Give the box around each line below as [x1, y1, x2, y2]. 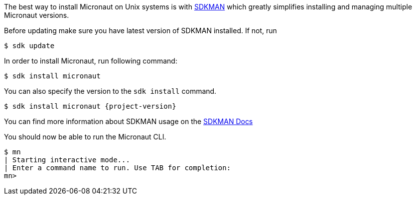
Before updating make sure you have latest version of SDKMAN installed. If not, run [4, 26, 277, 35]
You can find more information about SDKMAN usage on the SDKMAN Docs [4, 117, 253, 126]
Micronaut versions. [4, 11, 69, 19]
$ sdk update [4, 42, 55, 50]
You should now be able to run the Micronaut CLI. [4, 133, 166, 141]
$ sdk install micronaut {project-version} [4, 102, 176, 110]
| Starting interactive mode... [4, 156, 130, 164]
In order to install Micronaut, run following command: [4, 57, 177, 65]
